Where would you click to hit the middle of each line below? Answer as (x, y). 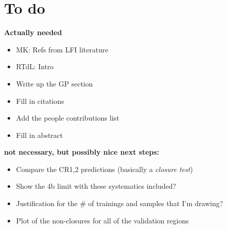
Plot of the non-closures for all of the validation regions (102, 220)
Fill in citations (40, 101)
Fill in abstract (39, 135)
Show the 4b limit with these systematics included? (96, 186)
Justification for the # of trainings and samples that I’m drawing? (120, 203)
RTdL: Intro (35, 66)
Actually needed (33, 32)
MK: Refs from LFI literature (62, 49)
